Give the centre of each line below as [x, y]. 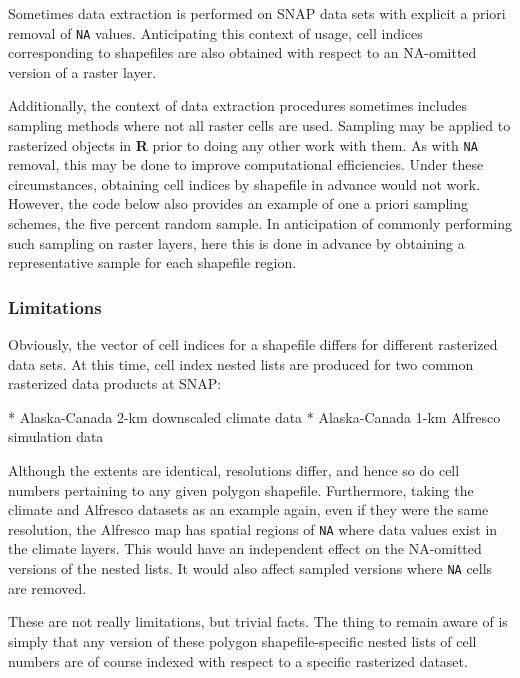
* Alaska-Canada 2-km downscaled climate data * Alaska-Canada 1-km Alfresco [254, 416]
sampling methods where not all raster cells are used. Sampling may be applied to [259, 125]
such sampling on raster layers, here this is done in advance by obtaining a [236, 242]
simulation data [56, 436]
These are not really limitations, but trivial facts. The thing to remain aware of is [258, 621]
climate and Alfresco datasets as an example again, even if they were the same [248, 509]
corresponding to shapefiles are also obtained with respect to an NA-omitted [242, 52]
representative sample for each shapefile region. [152, 262]
